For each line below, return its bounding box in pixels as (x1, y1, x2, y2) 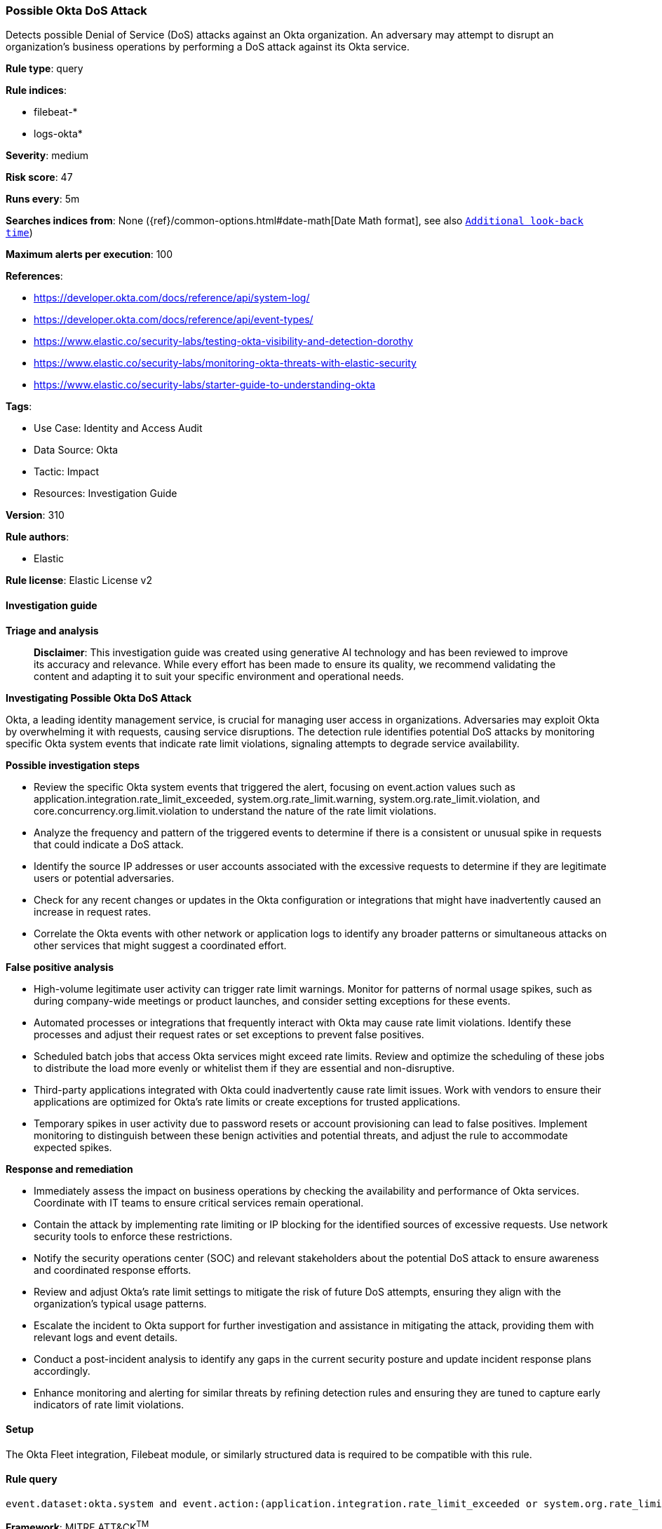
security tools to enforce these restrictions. (34, 1230, 233, 1242)
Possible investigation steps (6, 759, 140, 771)
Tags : (6, 400, 32, 413)
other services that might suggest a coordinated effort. (34, 939, 287, 951)
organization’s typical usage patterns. (34, 1297, 207, 1310)
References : (6, 270, 63, 283)
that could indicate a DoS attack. (34, 838, 184, 850)
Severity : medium (6, 149, 89, 162)
